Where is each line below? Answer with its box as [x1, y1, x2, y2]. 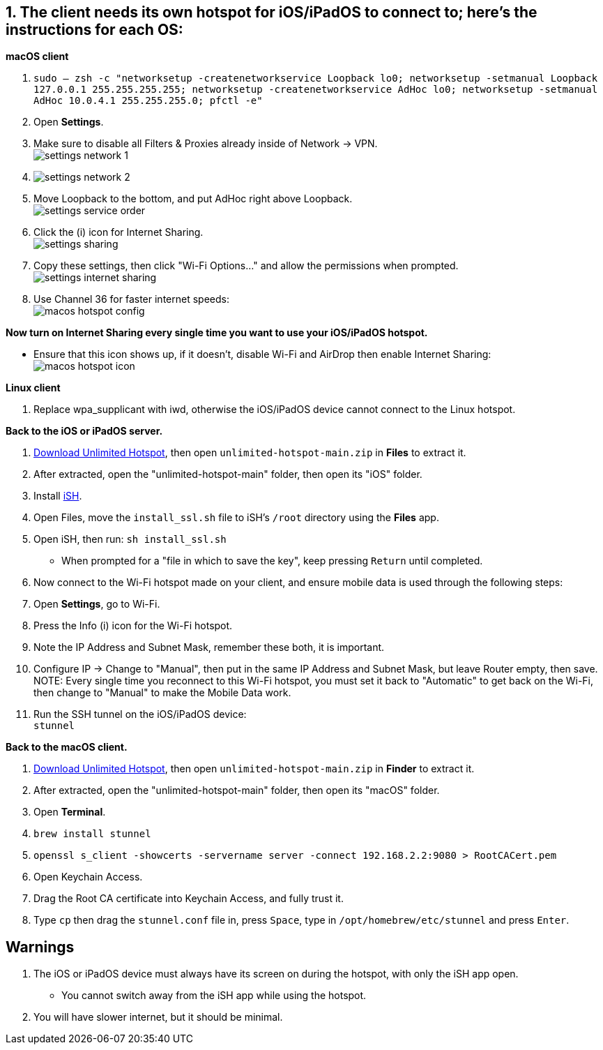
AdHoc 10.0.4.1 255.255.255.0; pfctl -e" [33, 95, 263, 107]
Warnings [6, 938, 75, 956]
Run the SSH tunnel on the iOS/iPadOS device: [33, 708, 247, 721]
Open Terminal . [33, 806, 106, 818]
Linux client [6, 382, 61, 394]
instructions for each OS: [6, 21, 183, 38]
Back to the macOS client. [6, 741, 128, 753]
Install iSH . [33, 490, 82, 502]
